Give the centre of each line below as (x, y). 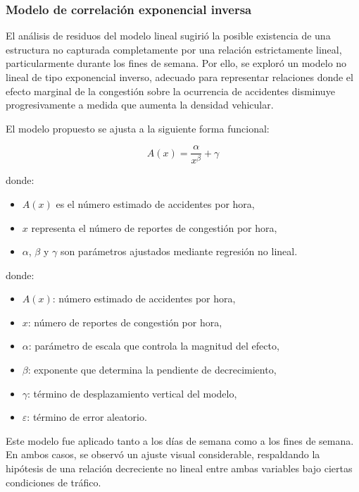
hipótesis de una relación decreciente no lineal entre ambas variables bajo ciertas (179, 468)
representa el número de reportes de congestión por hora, (154, 227)
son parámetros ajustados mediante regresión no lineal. (179, 251)
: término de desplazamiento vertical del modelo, (132, 393)
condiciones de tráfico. (53, 482)
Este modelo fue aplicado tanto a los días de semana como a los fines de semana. (180, 440)
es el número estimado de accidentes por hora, (155, 203)
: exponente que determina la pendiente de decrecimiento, (152, 370)
